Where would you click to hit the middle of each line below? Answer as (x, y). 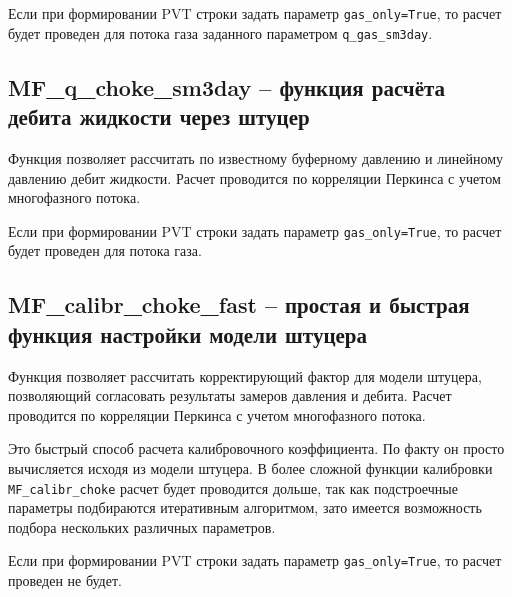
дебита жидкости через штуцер (159, 116)
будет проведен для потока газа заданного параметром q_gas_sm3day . (220, 32)
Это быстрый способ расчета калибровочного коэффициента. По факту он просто (256, 448)
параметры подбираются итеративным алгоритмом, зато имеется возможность (245, 507)
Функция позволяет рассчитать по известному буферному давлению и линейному (256, 157)
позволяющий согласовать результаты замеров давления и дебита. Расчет (230, 395)
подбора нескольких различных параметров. (142, 526)
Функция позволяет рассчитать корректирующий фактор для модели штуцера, (245, 375)
